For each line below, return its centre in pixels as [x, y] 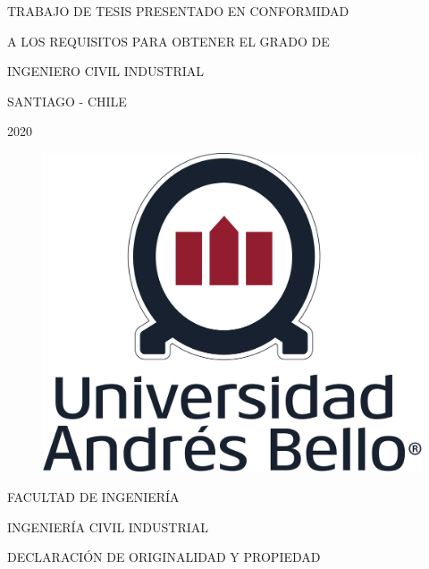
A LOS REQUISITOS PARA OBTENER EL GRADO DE [168, 41]
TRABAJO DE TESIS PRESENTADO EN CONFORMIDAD [178, 11]
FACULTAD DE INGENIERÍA [93, 497]
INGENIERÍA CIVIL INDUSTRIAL [108, 527]
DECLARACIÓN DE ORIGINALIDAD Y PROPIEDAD [164, 557]
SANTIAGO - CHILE [67, 101]
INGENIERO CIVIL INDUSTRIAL [106, 71]
